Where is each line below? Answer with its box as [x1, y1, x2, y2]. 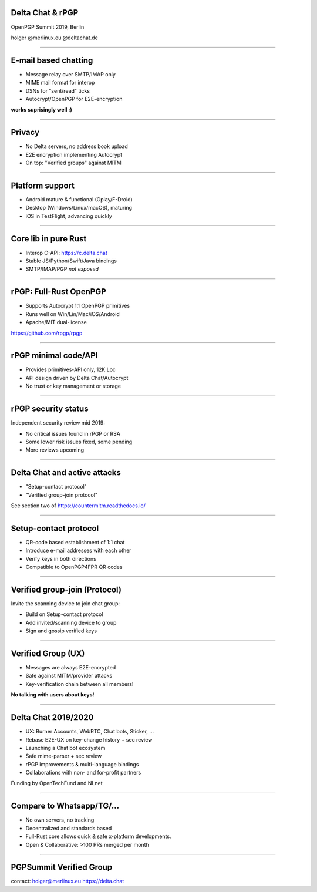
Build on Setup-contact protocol [25, 611, 103, 618]
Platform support [11, 180, 75, 190]
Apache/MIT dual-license [25, 319, 87, 326]
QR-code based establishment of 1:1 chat [25, 538, 125, 546]
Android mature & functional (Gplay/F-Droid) [25, 196, 133, 203]
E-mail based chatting [11, 55, 93, 65]
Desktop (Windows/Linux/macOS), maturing [25, 204, 132, 211]
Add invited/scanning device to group [25, 619, 117, 626]
